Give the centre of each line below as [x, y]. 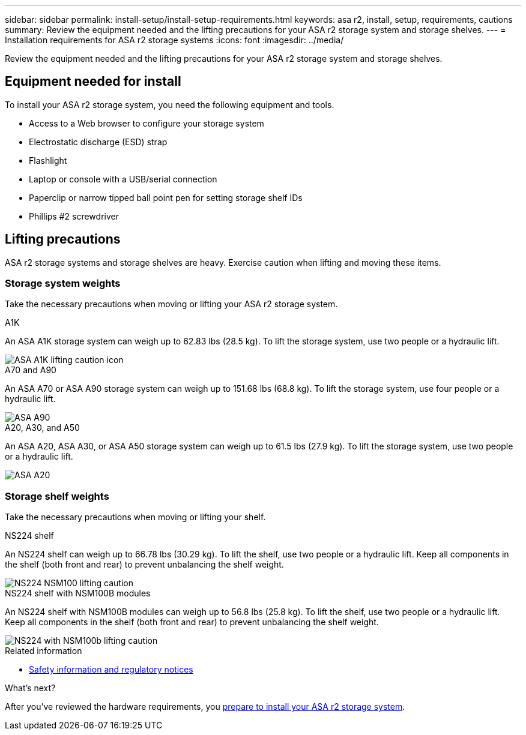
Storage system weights [63, 283]
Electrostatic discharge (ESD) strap [98, 142]
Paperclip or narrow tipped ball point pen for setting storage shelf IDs [166, 197]
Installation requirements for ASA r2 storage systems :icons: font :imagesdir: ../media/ [174, 40]
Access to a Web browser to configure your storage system [147, 123]
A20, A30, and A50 [42, 428]
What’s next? [30, 688]
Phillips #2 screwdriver [74, 216]
